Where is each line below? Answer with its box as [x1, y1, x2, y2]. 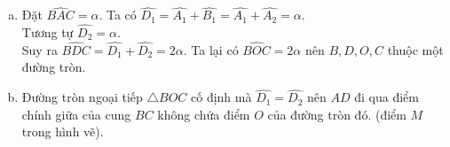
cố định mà [191, 88, 252, 106]
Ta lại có [191, 40, 239, 58]
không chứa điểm [157, 104, 250, 123]
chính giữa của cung [21, 104, 131, 123]
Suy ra [21, 40, 58, 58]
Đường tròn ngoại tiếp [21, 88, 143, 106]
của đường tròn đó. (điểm [267, 104, 407, 123]
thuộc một [387, 40, 444, 58]
